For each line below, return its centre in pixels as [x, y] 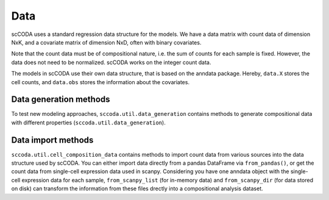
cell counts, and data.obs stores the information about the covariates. [101, 82]
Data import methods [52, 140]
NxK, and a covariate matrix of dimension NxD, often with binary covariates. [106, 42]
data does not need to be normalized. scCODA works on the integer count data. [111, 62]
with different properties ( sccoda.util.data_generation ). [88, 123]
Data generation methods [61, 100]
